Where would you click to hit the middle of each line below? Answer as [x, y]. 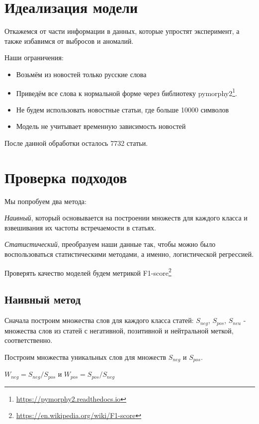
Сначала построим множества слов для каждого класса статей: [99, 320]
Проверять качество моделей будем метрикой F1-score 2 [88, 272]
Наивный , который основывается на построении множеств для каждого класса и [126, 218]
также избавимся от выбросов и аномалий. [69, 41]
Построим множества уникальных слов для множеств [86, 357]
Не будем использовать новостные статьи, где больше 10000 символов [123, 109]
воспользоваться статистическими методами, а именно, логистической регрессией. [129, 254]
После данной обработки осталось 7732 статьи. [76, 143]
